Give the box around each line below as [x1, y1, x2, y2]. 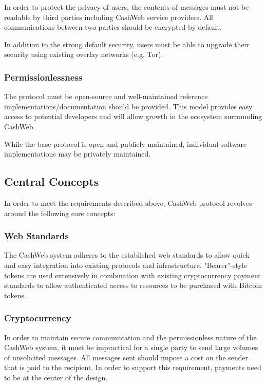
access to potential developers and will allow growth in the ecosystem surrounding [4, 111, 262, 122]
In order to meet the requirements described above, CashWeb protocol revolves [4, 197, 252, 208]
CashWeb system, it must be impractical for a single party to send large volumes [4, 342, 258, 353]
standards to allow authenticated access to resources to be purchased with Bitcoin [4, 280, 262, 291]
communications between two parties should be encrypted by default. [4, 22, 222, 32]
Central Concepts [4, 173, 99, 189]
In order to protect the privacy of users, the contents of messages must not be [4, 2, 249, 12]
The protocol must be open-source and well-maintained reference [4, 91, 208, 102]
